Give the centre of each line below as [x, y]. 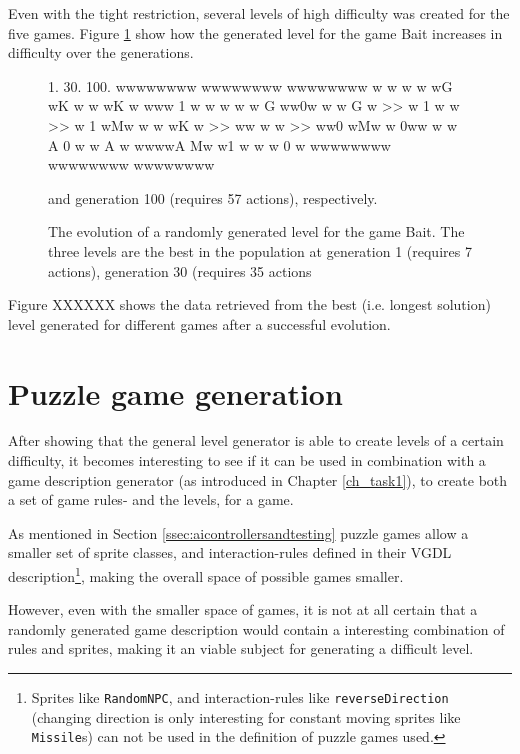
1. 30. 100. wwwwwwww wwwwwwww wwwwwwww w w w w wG [250, 85]
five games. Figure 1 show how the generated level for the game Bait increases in [255, 32]
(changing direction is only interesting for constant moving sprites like [246, 716]
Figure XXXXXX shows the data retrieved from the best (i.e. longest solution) [249, 304]
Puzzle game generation [175, 392]
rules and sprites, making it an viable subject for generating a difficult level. [241, 648]
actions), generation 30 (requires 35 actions [180, 270]
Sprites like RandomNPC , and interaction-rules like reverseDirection [240, 697]
